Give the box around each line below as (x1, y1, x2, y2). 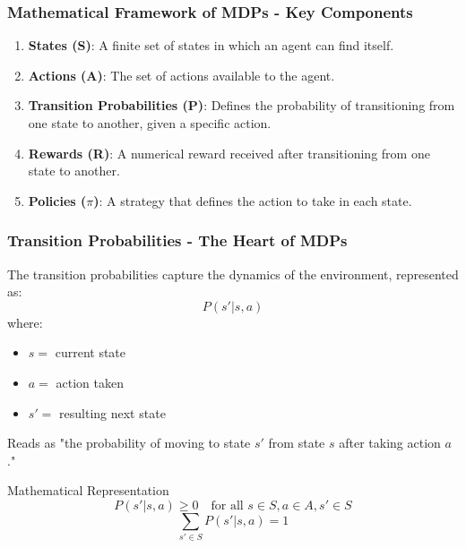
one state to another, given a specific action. (28, 114, 272, 132)
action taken (56, 372, 124, 391)
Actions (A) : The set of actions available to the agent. (28, 65, 335, 84)
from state (268, 433, 325, 452)
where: (7, 313, 43, 331)
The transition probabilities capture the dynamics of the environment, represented (7, 264, 459, 283)
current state (55, 343, 126, 362)
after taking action (339, 433, 441, 452)
